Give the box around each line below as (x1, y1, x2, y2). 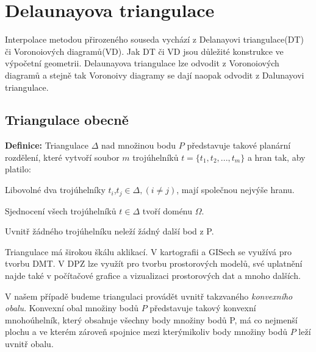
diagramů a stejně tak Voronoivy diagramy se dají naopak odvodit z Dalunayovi (5, 68, 304, 81)
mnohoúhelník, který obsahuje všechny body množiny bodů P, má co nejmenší (5, 313, 298, 326)
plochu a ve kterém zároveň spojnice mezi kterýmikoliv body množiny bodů (5, 325, 287, 338)
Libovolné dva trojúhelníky (5, 183, 106, 196)
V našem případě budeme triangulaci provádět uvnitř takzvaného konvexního (5, 289, 293, 302)
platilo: (5, 163, 31, 175)
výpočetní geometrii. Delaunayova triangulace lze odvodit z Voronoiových (5, 57, 279, 69)
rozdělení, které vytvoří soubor (5, 150, 120, 163)
